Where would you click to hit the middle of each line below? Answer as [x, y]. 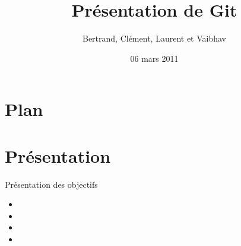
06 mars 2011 [154, 58]
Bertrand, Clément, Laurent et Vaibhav [154, 38]
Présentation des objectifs [51, 184]
